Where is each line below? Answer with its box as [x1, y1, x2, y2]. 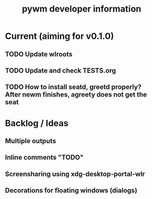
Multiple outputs [5, 137, 56, 145]
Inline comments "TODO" [5, 153, 84, 162]
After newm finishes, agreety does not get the [5, 91, 147, 99]
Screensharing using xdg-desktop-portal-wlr [5, 170, 145, 178]
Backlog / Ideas [5, 117, 69, 129]
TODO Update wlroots [5, 50, 73, 58]
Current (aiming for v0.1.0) [5, 31, 114, 42]
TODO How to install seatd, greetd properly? [5, 83, 142, 91]
